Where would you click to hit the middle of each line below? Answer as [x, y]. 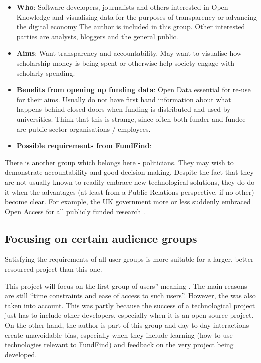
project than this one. [69, 269]
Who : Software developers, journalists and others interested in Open [122, 7]
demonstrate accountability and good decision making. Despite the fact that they [129, 172]
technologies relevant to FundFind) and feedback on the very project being [119, 345]
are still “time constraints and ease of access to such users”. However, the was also [130, 296]
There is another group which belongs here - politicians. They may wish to [119, 162]
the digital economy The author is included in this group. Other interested [131, 26]
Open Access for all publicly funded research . [75, 211]
